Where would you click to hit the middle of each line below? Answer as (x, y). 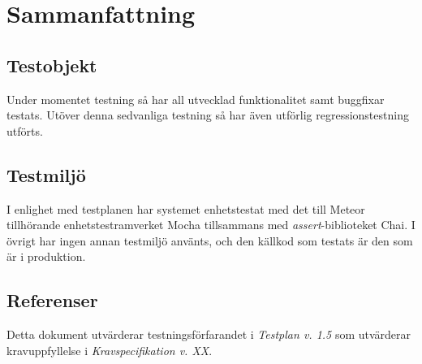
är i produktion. (46, 256)
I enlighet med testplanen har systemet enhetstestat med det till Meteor (186, 208)
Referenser (52, 300)
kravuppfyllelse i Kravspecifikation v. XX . (110, 350)
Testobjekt (52, 65)
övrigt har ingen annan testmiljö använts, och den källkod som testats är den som (210, 240)
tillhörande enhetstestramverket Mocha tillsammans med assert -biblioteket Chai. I (211, 225)
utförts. (25, 130)
